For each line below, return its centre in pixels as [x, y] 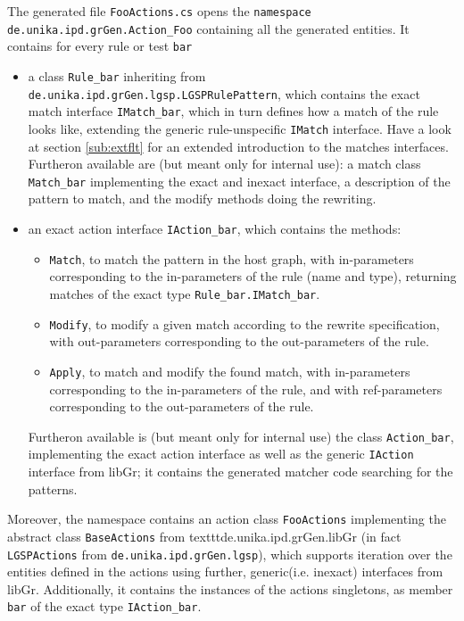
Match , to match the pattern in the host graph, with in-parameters [232, 258]
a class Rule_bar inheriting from [117, 75]
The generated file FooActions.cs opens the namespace [159, 11]
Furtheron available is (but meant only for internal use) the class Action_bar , [241, 436]
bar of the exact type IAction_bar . [104, 606]
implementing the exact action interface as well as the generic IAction [221, 454]
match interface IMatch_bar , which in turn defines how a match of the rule [233, 111]
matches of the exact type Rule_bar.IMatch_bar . [185, 293]
